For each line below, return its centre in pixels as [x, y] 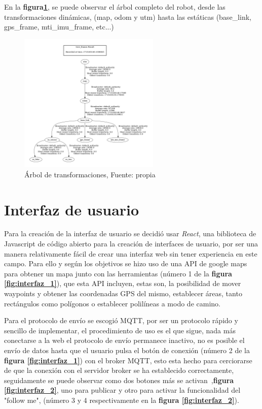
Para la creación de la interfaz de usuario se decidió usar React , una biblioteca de [130, 233]
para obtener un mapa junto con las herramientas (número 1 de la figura [118, 273]
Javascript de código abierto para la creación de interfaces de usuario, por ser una [131, 244]
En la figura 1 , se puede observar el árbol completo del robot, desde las [115, 7]
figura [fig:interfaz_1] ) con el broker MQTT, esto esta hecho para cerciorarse [128, 360]
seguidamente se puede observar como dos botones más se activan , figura [119, 380]
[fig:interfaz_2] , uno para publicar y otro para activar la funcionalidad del [122, 390]
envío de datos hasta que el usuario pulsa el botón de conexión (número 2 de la [127, 350]
